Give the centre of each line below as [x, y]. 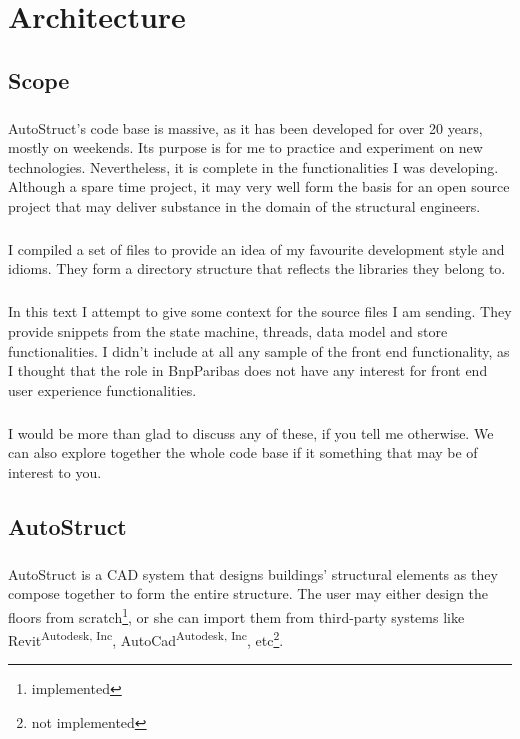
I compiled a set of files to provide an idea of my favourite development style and [256, 248]
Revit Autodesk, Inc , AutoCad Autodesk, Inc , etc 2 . [146, 638]
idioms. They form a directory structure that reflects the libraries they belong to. [257, 268]
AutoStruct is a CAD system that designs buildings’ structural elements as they [253, 573]
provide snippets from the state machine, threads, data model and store [228, 331]
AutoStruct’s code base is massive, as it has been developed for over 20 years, [245, 127]
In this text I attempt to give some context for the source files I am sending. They [260, 311]
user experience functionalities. [102, 389]
